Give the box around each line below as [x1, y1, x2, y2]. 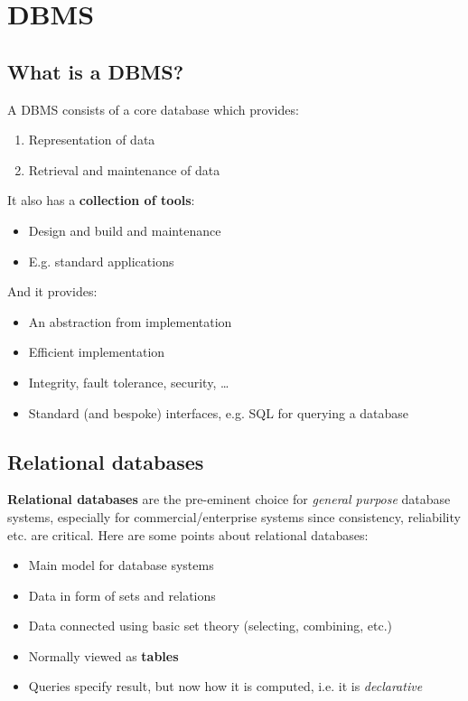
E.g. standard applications [28, 251, 174, 270]
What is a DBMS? [7, 57, 184, 85]
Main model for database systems [28, 556, 214, 575]
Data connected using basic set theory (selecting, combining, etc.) [28, 616, 393, 635]
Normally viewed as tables [28, 646, 179, 665]
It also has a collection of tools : [7, 191, 195, 210]
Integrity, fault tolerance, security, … [28, 372, 229, 391]
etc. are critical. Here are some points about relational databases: [7, 525, 369, 544]
